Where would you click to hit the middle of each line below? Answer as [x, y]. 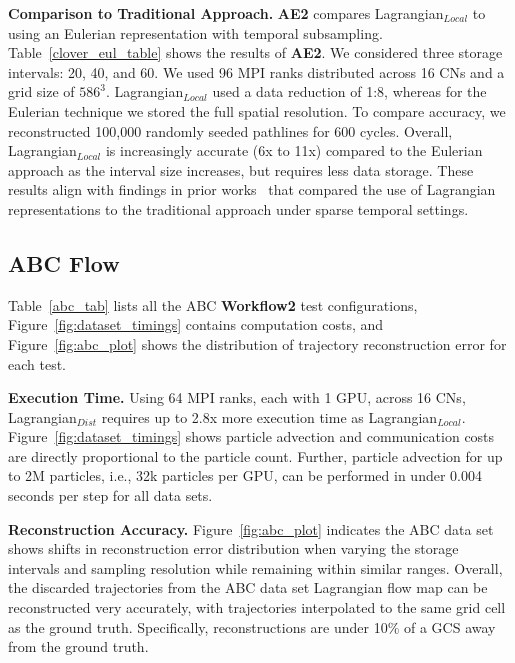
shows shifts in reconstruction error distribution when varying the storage [233, 548]
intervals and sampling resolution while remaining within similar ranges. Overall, [255, 567]
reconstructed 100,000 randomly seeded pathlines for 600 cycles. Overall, [230, 130]
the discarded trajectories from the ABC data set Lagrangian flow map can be [248, 587]
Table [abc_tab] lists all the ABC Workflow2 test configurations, [213, 304]
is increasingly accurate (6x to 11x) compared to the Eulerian [294, 150]
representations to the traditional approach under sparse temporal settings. [238, 208]
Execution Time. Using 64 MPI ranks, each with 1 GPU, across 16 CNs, [237, 397]
